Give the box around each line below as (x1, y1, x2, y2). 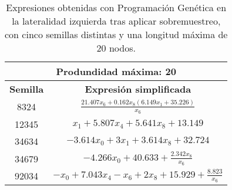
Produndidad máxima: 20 (56, 65, 176, 78)
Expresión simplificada (85, 82, 191, 96)
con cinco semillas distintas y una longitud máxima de (5, 28, 228, 41)
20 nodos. (96, 41, 136, 55)
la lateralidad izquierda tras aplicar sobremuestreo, (12, 14, 221, 28)
